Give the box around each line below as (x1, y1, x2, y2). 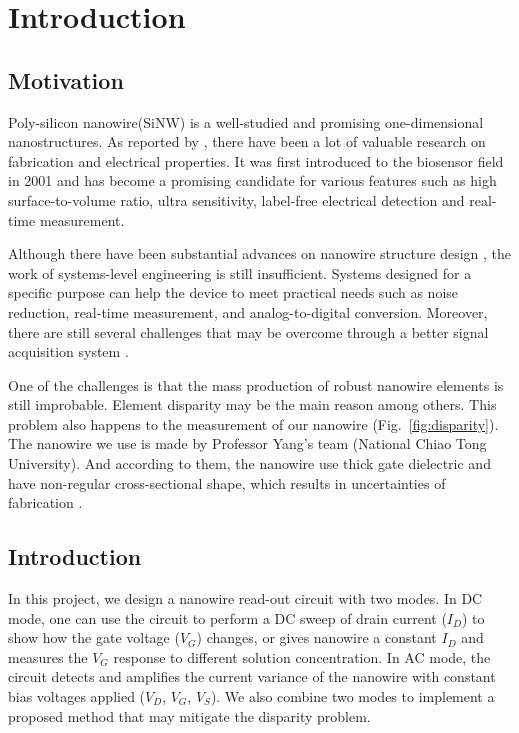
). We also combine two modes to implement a (210, 686, 495, 707)
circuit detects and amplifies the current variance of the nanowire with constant (8, 666, 496, 687)
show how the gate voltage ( (8, 627, 180, 648)
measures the (8, 646, 88, 667)
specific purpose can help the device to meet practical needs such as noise (8, 282, 459, 303)
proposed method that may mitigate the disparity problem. (8, 705, 371, 726)
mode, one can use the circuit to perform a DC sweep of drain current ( (8, 607, 447, 628)
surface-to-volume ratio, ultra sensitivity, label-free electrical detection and (8, 189, 465, 210)
